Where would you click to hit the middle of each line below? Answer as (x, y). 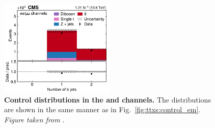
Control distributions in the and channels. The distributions (107, 99)
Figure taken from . (34, 119)
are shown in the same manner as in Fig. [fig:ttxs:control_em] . (102, 109)
